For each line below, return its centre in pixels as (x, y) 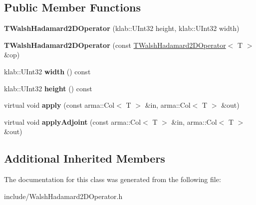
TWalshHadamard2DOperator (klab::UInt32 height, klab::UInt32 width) (122, 28)
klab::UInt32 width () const (47, 71)
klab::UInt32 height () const (48, 88)
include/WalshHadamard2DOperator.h (63, 196)
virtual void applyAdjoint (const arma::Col (73, 121)
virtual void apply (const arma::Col (59, 105)
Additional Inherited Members (85, 158)
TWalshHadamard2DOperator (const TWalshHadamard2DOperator (115, 45)
